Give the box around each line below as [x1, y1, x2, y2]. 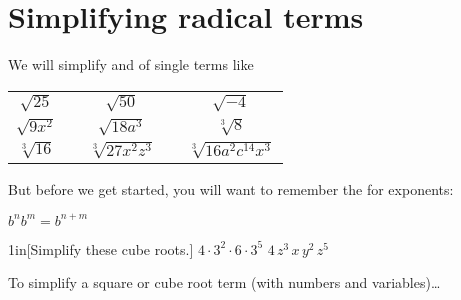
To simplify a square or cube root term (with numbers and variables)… [8, 272, 441, 293]
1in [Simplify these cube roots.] [8, 238, 194, 259]
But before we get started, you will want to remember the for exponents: [8, 178, 454, 199]
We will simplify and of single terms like [8, 54, 254, 75]
